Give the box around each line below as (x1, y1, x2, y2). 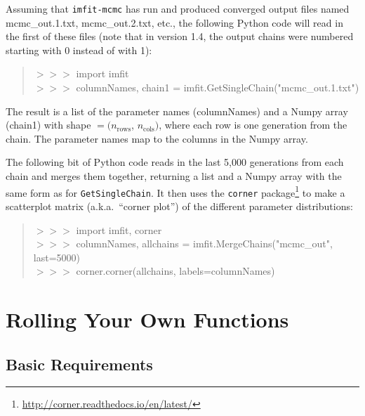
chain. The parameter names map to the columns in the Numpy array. (6, 131, 308, 145)
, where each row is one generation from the (159, 117, 347, 132)
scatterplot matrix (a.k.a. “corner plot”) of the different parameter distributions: (6, 198, 353, 213)
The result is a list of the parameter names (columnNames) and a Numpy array (6, 103, 348, 118)
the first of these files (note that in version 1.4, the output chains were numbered (6, 29, 354, 44)
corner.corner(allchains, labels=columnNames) (76, 264, 275, 278)
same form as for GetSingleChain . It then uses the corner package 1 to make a (6, 183, 345, 200)
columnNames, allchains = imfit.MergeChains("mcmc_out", (76, 236, 333, 251)
